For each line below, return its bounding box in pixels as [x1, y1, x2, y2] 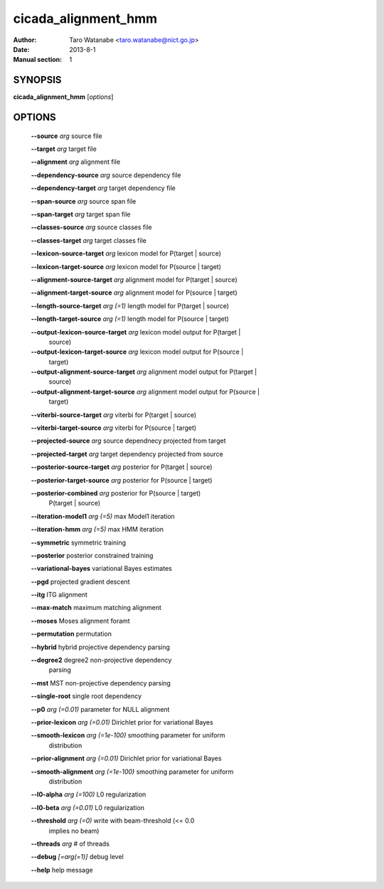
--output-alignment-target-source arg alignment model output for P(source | [31, 387, 260, 396]
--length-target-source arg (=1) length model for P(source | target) [31, 315, 229, 323]
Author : [13, 36, 37, 44]
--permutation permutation [31, 630, 112, 638]
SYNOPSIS [13, 74, 62, 86]
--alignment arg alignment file [31, 157, 121, 167]
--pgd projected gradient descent [31, 577, 130, 586]
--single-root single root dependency [31, 692, 142, 700]
